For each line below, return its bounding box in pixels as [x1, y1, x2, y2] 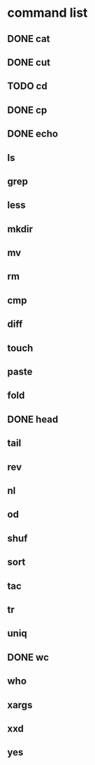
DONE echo [7, 128, 58, 140]
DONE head [7, 413, 59, 425]
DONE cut [7, 56, 51, 68]
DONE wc [7, 651, 50, 663]
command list [7, 5, 88, 21]
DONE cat [7, 33, 50, 45]
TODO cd [7, 80, 47, 92]
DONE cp [7, 104, 47, 116]
